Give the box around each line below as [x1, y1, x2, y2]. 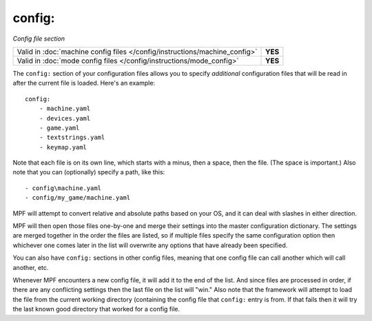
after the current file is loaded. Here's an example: [12, 79, 155, 87]
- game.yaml [39, 124, 80, 132]
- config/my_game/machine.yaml [25, 194, 131, 202]
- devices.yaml [39, 114, 91, 122]
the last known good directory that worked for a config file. [12, 305, 180, 313]
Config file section [12, 34, 65, 43]
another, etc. [12, 263, 49, 271]
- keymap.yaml [39, 143, 87, 151]
